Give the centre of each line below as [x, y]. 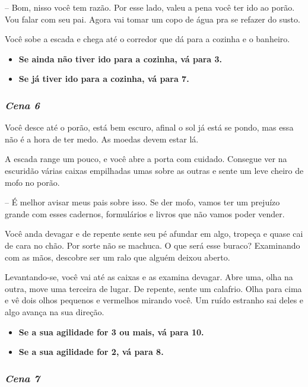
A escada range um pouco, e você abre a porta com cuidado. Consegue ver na [146, 159]
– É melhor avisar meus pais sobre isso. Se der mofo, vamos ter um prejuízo [142, 202]
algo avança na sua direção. [55, 311]
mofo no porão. [32, 182]
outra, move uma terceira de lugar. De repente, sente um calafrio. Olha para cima [153, 288]
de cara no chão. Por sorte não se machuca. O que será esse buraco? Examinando [153, 245]
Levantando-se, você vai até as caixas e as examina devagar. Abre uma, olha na [149, 277]
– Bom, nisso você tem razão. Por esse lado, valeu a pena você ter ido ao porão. [150, 7]
